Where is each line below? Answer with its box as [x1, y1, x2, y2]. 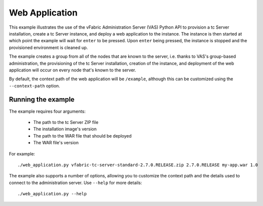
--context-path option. [9, 83, 60, 88]
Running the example [9, 95, 75, 104]
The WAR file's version [33, 140, 79, 146]
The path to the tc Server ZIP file [33, 119, 99, 125]
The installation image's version [33, 126, 97, 132]
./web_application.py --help [17, 191, 87, 197]
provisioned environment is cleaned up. [9, 44, 88, 51]
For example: [9, 151, 35, 156]
